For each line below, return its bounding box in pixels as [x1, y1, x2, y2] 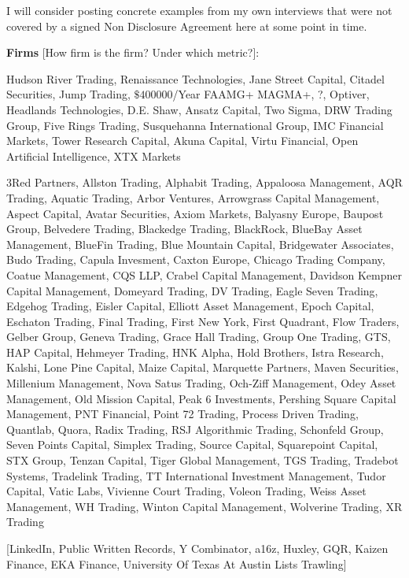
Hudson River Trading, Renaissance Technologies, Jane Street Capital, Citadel [6, 70, 385, 87]
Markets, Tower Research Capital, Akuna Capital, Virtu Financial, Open [6, 132, 359, 149]
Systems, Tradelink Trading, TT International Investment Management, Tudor [6, 467, 386, 484]
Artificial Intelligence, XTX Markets [6, 147, 181, 164]
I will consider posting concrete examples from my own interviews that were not [6, 2, 392, 18]
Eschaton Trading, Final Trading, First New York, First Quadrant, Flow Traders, [6, 313, 400, 329]
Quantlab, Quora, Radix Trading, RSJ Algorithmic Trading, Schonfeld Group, [6, 421, 384, 437]
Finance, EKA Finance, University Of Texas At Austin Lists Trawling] [6, 555, 347, 572]
